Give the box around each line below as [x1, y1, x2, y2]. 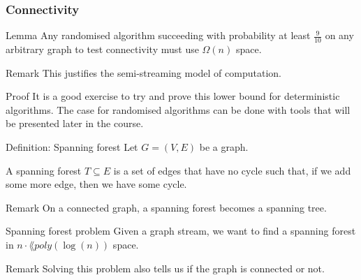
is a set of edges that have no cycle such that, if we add [113, 163, 351, 177]
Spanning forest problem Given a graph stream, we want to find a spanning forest [6, 223, 356, 238]
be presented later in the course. [6, 116, 144, 131]
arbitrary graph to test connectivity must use [6, 42, 199, 57]
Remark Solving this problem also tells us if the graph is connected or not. [6, 260, 325, 275]
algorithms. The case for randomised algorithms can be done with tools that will [6, 102, 351, 117]
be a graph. [199, 140, 249, 154]
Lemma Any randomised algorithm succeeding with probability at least [6, 28, 311, 43]
